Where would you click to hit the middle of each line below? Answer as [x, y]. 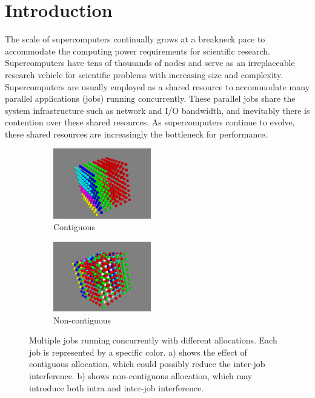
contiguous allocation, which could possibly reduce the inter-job [147, 364]
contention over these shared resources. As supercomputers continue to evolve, [150, 122]
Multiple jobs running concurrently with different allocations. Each [153, 340]
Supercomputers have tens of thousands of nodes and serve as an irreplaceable [150, 63]
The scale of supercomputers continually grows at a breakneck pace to [135, 39]
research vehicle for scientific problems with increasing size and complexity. [144, 74]
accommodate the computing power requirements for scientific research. [138, 51]
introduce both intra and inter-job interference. [117, 387]
